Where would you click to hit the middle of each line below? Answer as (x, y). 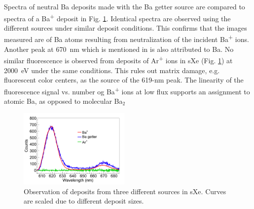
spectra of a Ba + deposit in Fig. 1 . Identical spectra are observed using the (117, 17)
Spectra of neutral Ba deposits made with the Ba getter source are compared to (125, 6)
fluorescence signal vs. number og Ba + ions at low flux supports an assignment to (127, 90)
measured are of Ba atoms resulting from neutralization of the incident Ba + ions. (127, 39)
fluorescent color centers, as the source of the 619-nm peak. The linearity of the (124, 80)
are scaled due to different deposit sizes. (84, 201)
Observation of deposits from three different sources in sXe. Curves (125, 191)
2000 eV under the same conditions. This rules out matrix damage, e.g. (112, 70)
